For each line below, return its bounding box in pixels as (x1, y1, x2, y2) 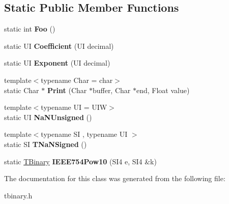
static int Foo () (4, 23, 55, 34)
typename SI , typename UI (41, 129, 128, 139)
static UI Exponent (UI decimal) (4, 57, 110, 68)
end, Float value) (136, 84, 190, 95)
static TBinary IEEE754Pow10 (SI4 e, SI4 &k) (4, 156, 157, 166)
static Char (4, 84, 39, 95)
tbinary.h (4, 190, 33, 200)
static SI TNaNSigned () (4, 138, 87, 149)
